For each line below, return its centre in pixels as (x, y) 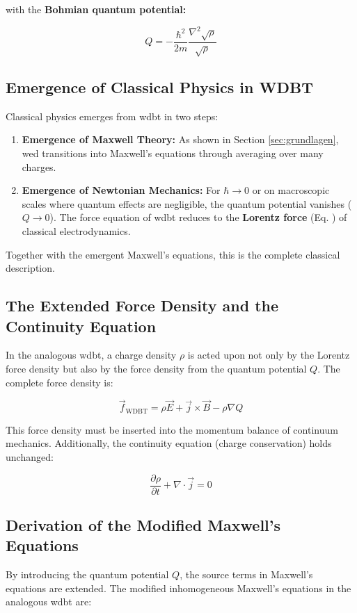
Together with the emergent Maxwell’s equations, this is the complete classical (173, 254)
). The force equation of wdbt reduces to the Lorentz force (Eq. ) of (198, 217)
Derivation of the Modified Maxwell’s (143, 525)
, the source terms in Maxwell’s (246, 574)
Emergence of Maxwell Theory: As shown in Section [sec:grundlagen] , (180, 139)
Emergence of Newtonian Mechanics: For (121, 190)
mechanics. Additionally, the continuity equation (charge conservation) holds (169, 443)
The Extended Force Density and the (142, 305)
